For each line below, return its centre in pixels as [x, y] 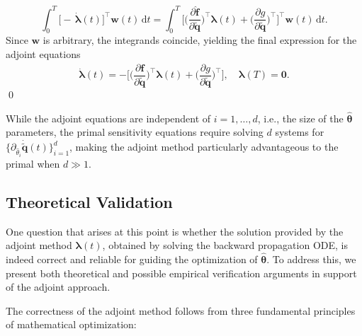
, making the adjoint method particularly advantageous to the [204, 147]
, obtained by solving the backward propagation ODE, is [225, 245]
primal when [33, 163]
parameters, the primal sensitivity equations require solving [135, 132]
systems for [300, 132]
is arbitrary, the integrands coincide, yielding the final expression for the [200, 40]
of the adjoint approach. [58, 287]
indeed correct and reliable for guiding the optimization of [132, 259]
